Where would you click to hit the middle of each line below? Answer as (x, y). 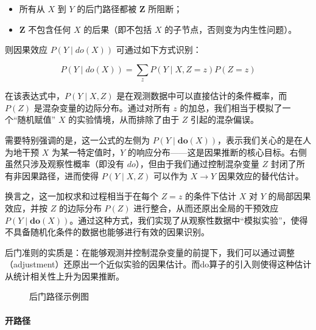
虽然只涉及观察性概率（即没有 (65, 164)
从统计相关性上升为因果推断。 (65, 276)
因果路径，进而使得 (60, 175)
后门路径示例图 (59, 296)
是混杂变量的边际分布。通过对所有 (102, 107)
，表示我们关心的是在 (260, 139)
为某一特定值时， (86, 152)
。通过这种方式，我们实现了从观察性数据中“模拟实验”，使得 (189, 220)
